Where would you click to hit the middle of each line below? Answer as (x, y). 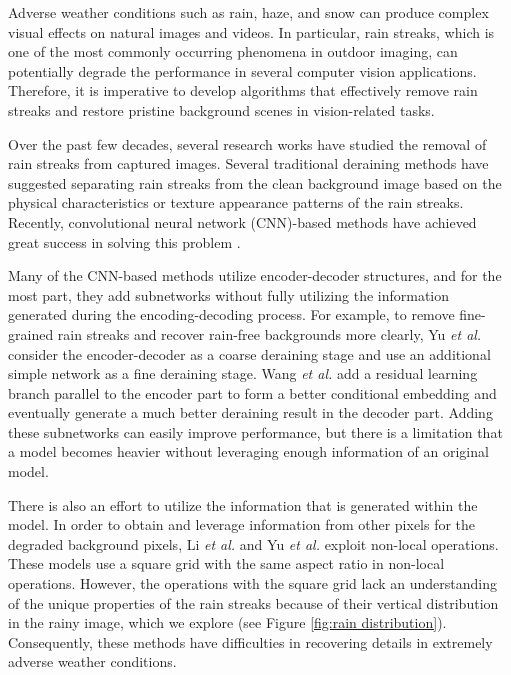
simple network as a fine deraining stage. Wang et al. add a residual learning (243, 373)
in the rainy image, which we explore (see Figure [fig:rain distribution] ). (227, 622)
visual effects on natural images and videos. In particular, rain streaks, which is (251, 31)
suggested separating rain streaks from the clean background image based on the (255, 182)
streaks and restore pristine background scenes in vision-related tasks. (221, 109)
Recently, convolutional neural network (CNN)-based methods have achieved (242, 221)
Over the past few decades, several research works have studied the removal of (247, 143)
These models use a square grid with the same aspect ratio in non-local (226, 563)
